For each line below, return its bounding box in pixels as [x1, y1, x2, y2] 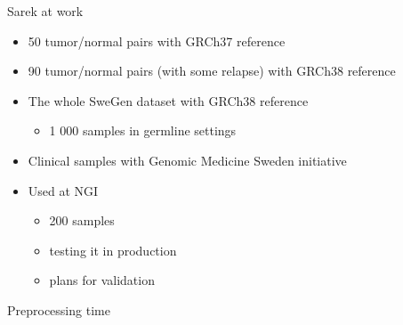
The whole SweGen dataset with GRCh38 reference [28, 91, 309, 110]
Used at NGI [28, 181, 99, 199]
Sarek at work [7, 2, 84, 20]
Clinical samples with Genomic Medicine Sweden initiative [28, 150, 347, 169]
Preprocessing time [7, 300, 110, 319]
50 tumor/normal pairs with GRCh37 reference [28, 31, 286, 50]
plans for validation [49, 271, 155, 289]
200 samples [49, 211, 115, 230]
